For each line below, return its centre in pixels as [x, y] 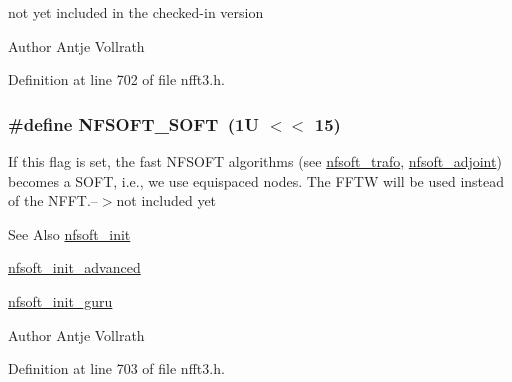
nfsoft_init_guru [60, 300]
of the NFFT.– [53, 200]
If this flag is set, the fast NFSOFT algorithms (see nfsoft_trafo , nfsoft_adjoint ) [255, 161]
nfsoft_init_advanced [74, 267]
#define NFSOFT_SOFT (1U [133, 123]
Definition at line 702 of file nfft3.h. [116, 79]
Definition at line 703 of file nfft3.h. [116, 368]
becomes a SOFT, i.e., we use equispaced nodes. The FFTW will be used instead [256, 180]
